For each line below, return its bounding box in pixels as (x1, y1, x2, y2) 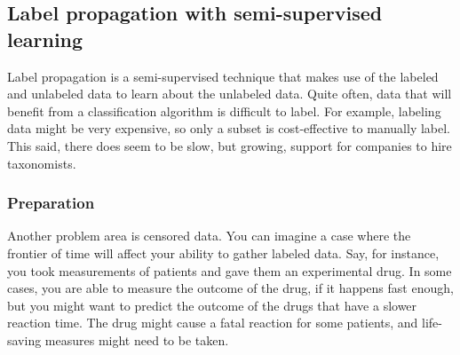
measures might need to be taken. (44, 330, 229, 349)
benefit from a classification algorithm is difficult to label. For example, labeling (7, 101, 441, 120)
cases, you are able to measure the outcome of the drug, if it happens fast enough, (7, 279, 454, 297)
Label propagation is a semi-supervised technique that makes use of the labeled (7, 67, 439, 85)
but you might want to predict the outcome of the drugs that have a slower (7, 296, 417, 314)
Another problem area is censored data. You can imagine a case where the (7, 226, 411, 245)
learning (7, 25, 83, 52)
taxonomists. (7, 154, 76, 172)
